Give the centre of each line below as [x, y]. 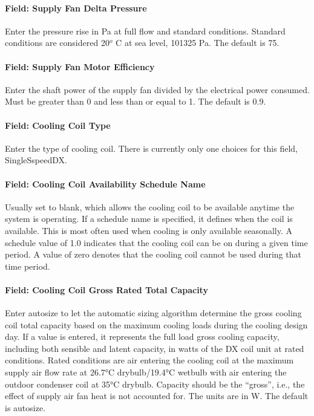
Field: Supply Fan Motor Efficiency [80, 66]
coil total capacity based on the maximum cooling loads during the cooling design [156, 324]
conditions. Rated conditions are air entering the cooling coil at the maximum [149, 360]
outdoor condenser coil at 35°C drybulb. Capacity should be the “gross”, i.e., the [155, 384]
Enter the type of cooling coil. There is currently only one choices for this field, [152, 148]
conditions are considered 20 [57, 43]
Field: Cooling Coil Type [58, 125]
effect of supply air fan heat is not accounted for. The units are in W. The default [157, 396]
